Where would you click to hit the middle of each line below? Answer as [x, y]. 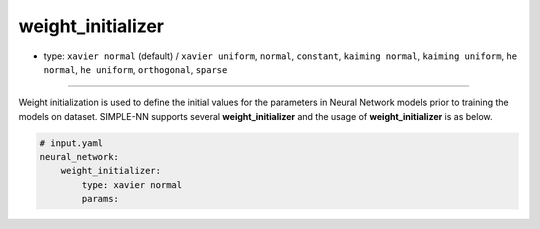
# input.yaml [71, 143]
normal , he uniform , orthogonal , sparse [135, 69]
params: [100, 199]
